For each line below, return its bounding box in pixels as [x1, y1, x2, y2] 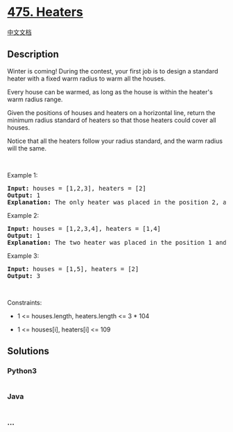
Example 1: [7, 171, 38, 179]
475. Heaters [7, 4, 83, 20]
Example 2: [7, 211, 40, 219]
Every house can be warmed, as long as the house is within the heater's [7, 87, 213, 96]
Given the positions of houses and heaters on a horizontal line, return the [7, 108, 216, 116]
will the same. [7, 144, 47, 153]
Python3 [7, 366, 37, 376]
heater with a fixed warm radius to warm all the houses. [7, 74, 166, 83]
